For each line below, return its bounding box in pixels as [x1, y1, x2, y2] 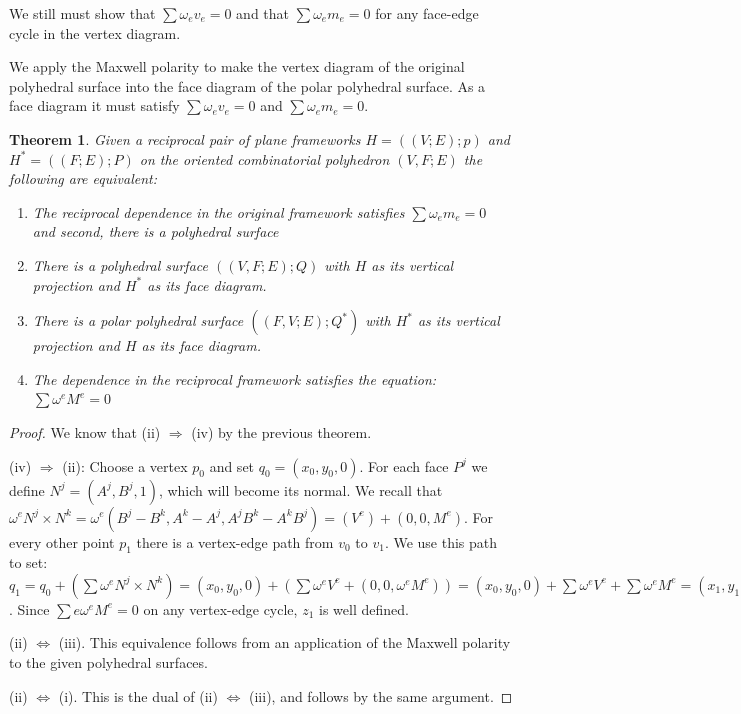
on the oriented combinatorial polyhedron [139, 148, 390, 169]
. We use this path [384, 531, 498, 552]
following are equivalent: [9, 168, 157, 189]
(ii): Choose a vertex [62, 455, 188, 476]
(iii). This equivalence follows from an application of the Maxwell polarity [58, 632, 511, 653]
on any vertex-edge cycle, [143, 598, 298, 619]
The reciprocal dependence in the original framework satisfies [32, 201, 405, 222]
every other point [9, 531, 115, 552]
